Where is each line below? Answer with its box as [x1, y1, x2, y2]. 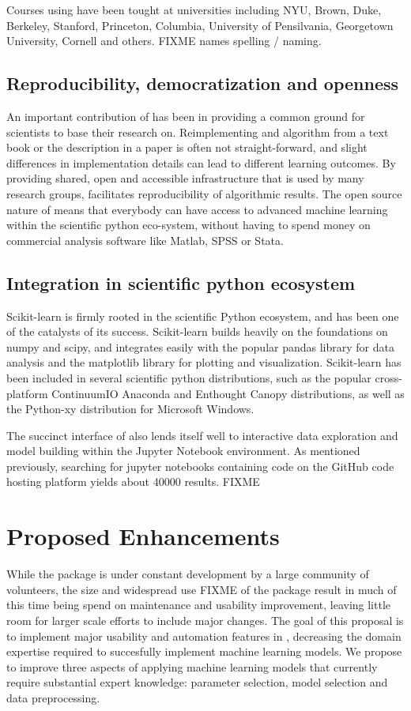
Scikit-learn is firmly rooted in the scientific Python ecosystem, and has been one [6, 307, 399, 324]
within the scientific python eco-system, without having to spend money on [6, 216, 371, 233]
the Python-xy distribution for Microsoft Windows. [6, 401, 255, 417]
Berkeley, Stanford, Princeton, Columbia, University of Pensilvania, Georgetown [6, 17, 394, 33]
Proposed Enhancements [6, 520, 280, 552]
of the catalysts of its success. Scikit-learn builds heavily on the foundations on [6, 323, 388, 340]
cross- [375, 369, 402, 386]
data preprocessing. [6, 689, 100, 705]
